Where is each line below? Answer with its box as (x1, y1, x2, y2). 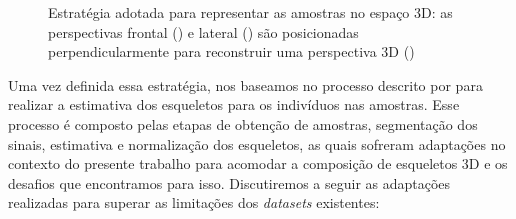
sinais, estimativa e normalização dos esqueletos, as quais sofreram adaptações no (8, 133, 506, 154)
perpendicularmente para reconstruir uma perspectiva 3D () (48, 41, 415, 62)
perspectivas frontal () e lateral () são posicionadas (48, 21, 359, 42)
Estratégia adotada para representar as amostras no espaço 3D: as (48, 2, 453, 22)
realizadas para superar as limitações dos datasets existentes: (8, 192, 380, 213)
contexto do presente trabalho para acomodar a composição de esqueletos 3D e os (8, 153, 508, 174)
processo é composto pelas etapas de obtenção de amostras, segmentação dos (8, 113, 478, 134)
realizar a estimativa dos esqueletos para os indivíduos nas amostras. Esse (8, 94, 460, 115)
